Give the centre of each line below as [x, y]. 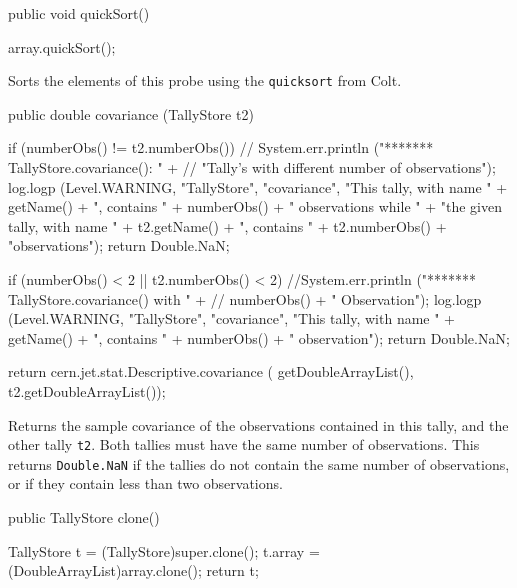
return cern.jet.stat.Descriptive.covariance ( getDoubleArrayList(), [211, 371]
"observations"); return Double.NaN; [119, 245]
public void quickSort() [79, 13]
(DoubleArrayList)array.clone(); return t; [133, 570]
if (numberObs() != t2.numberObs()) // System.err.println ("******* [221, 147]
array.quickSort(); [62, 46]
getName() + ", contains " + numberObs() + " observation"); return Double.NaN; [259, 337]
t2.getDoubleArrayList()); [87, 390]
